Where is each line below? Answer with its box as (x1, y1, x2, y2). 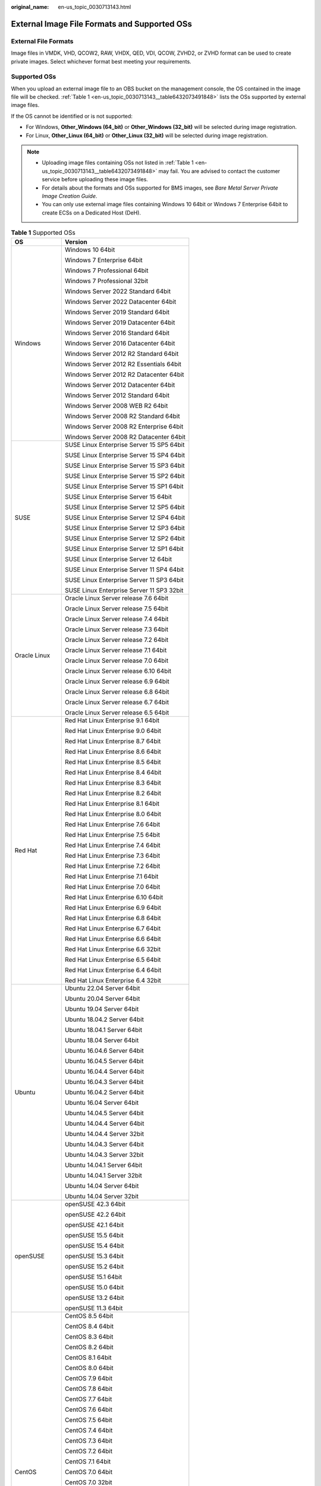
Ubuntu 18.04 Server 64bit (64, 1036, 139, 1044)
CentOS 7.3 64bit (64, 1436, 113, 1444)
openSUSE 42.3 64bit (64, 1199, 126, 1208)
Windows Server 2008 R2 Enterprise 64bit (64, 422, 184, 430)
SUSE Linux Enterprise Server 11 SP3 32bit (64, 586, 184, 594)
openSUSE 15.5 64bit (64, 1231, 124, 1239)
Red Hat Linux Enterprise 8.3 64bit (64, 779, 162, 787)
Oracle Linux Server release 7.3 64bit (64, 625, 169, 633)
